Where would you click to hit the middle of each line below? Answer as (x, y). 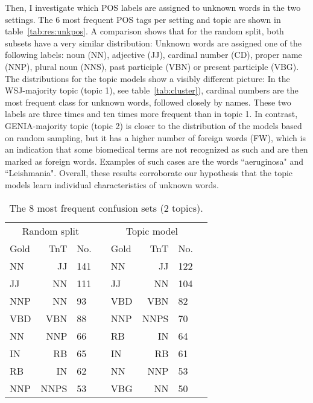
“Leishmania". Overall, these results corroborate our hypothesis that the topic (149, 173)
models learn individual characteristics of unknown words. (112, 184)
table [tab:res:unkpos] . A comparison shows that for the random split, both (144, 31)
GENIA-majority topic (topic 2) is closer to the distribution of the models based (153, 125)
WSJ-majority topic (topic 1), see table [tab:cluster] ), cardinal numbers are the (152, 90)
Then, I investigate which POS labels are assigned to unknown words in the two (153, 7)
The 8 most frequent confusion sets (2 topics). (106, 208)
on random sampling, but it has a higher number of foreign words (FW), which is (155, 137)
